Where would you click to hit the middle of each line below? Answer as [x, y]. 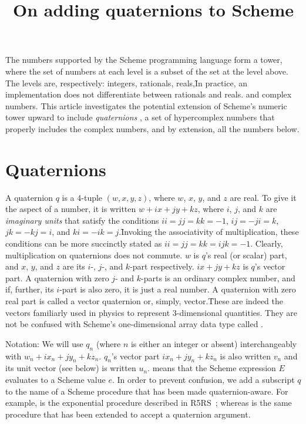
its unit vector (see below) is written [71, 368]
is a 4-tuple [82, 197]
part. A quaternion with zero [57, 277]
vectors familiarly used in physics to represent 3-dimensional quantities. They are [151, 312]
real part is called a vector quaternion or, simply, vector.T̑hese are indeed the [144, 301]
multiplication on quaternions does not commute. [94, 255]
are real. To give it [263, 197]
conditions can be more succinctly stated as [84, 243]
